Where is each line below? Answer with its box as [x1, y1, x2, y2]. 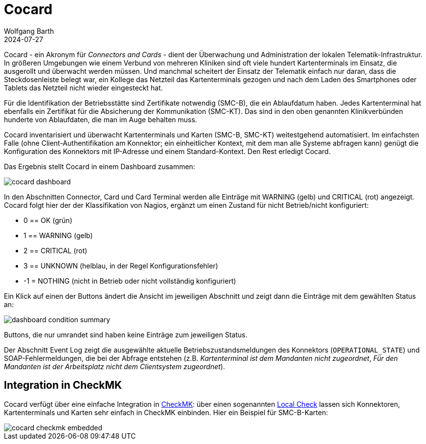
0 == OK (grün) [23, 216, 72, 224]
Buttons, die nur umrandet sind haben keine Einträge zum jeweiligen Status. [4, 330, 247, 339]
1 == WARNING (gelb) [23, 231, 93, 240]
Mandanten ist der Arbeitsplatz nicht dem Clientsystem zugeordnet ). [4, 362, 225, 371]
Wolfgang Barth [4, 26, 54, 35]
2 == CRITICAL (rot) [23, 246, 88, 255]
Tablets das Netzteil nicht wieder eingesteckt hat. [4, 83, 163, 92]
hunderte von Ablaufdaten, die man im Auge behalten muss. [4, 115, 197, 124]
